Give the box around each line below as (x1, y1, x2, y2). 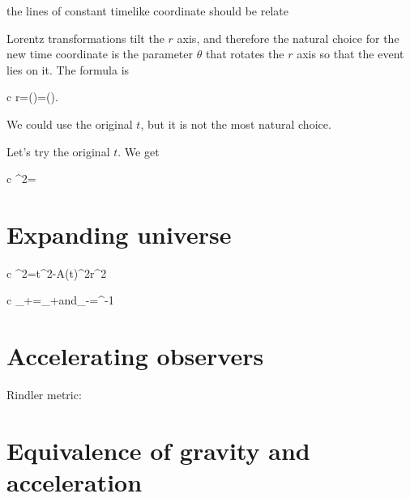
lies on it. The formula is (6, 61, 130, 78)
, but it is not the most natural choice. (140, 115, 331, 132)
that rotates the (205, 45, 284, 62)
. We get (117, 143, 160, 160)
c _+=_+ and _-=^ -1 (6, 292, 114, 309)
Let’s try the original (6, 143, 110, 160)
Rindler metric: (6, 386, 82, 403)
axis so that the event (297, 45, 404, 62)
